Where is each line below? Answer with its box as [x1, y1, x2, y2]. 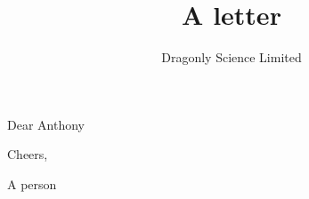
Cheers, [7, 145, 48, 163]
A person [7, 174, 57, 193]
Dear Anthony [7, 115, 85, 133]
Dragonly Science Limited [161, 48, 302, 67]
